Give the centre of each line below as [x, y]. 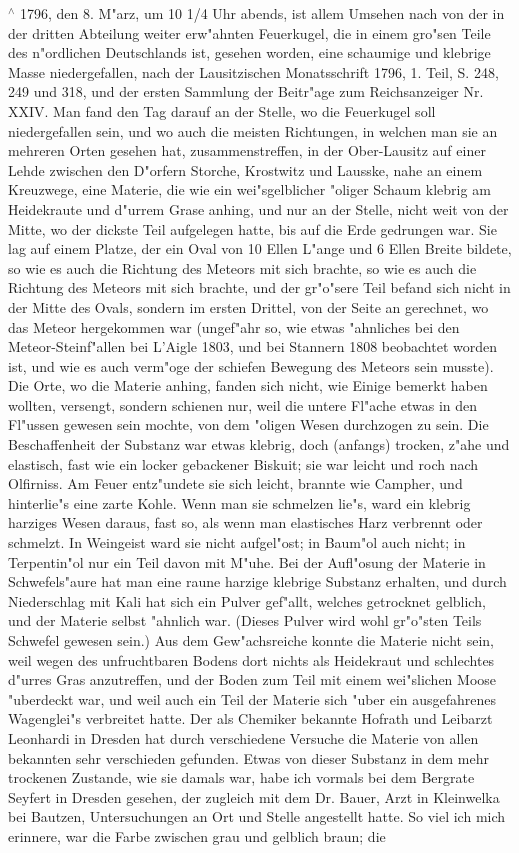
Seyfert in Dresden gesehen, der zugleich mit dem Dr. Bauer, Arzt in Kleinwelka [254, 796]
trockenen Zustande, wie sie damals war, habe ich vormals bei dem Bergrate [241, 777]
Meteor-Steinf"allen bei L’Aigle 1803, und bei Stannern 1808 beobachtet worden [252, 346]
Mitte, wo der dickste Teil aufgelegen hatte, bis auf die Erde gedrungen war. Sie [252, 228]
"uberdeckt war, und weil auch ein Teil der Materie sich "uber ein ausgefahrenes [252, 698]
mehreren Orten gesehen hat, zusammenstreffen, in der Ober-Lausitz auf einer [247, 150]
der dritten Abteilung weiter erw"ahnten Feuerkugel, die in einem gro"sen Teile [249, 32]
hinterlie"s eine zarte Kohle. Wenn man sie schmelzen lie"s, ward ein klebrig [239, 502]
